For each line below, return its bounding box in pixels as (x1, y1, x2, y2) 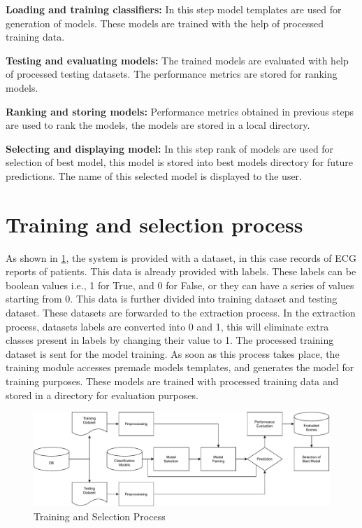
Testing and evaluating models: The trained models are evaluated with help (6, 53, 349, 67)
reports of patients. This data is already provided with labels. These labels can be (6, 264, 356, 279)
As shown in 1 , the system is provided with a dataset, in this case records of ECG (6, 250, 356, 265)
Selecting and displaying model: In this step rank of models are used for (6, 141, 334, 155)
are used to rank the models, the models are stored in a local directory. (6, 118, 310, 132)
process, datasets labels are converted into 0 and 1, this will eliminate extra (6, 319, 329, 333)
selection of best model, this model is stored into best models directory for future (6, 155, 353, 169)
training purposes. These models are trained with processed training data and (6, 374, 339, 388)
